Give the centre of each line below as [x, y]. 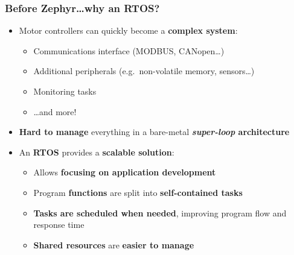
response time [59, 225]
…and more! [55, 111]
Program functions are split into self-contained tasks [138, 192]
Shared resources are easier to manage [114, 244]
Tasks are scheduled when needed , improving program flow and [160, 212]
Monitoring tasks [65, 91]
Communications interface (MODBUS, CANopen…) [129, 50]
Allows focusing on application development [125, 172]
